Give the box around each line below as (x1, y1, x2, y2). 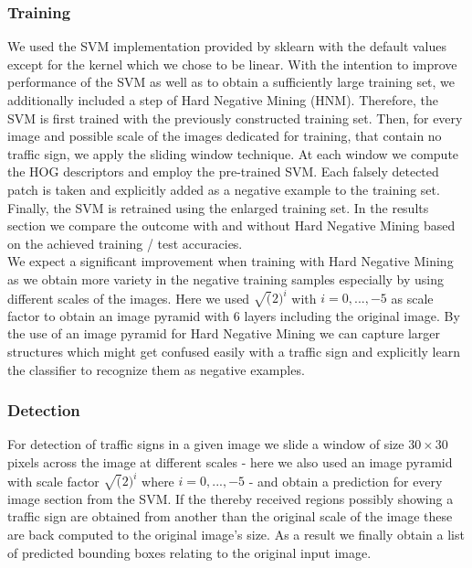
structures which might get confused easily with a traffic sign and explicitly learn (7, 341, 460, 360)
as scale (391, 288, 434, 307)
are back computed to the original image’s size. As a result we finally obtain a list (7, 525, 465, 544)
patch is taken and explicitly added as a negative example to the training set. (7, 179, 440, 198)
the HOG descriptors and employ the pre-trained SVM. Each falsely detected (7, 162, 439, 181)
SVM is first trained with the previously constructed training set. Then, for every (7, 108, 463, 127)
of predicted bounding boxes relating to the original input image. (7, 542, 372, 562)
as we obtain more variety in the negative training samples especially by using (7, 269, 445, 288)
